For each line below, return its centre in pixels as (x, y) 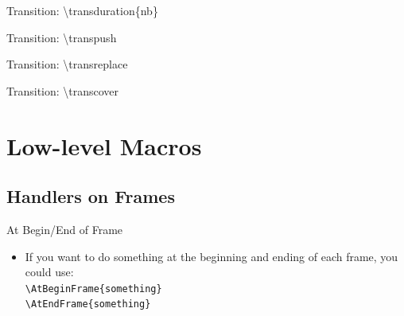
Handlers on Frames (91, 196)
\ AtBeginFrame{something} (93, 289)
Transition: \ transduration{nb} (82, 10)
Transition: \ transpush (62, 37)
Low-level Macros (104, 145)
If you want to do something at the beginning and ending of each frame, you (212, 256)
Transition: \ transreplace (67, 64)
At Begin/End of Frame (65, 229)
